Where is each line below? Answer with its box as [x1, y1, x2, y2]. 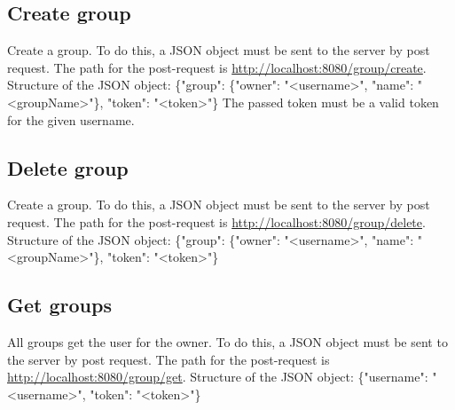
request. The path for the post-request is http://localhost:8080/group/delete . [7, 212, 426, 231]
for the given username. [7, 110, 135, 129]
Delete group [7, 154, 129, 181]
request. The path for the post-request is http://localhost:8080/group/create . [7, 58, 427, 76]
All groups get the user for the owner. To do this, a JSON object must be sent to [7, 332, 448, 351]
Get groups [7, 291, 112, 319]
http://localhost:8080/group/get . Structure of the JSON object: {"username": [7, 367, 428, 386]
